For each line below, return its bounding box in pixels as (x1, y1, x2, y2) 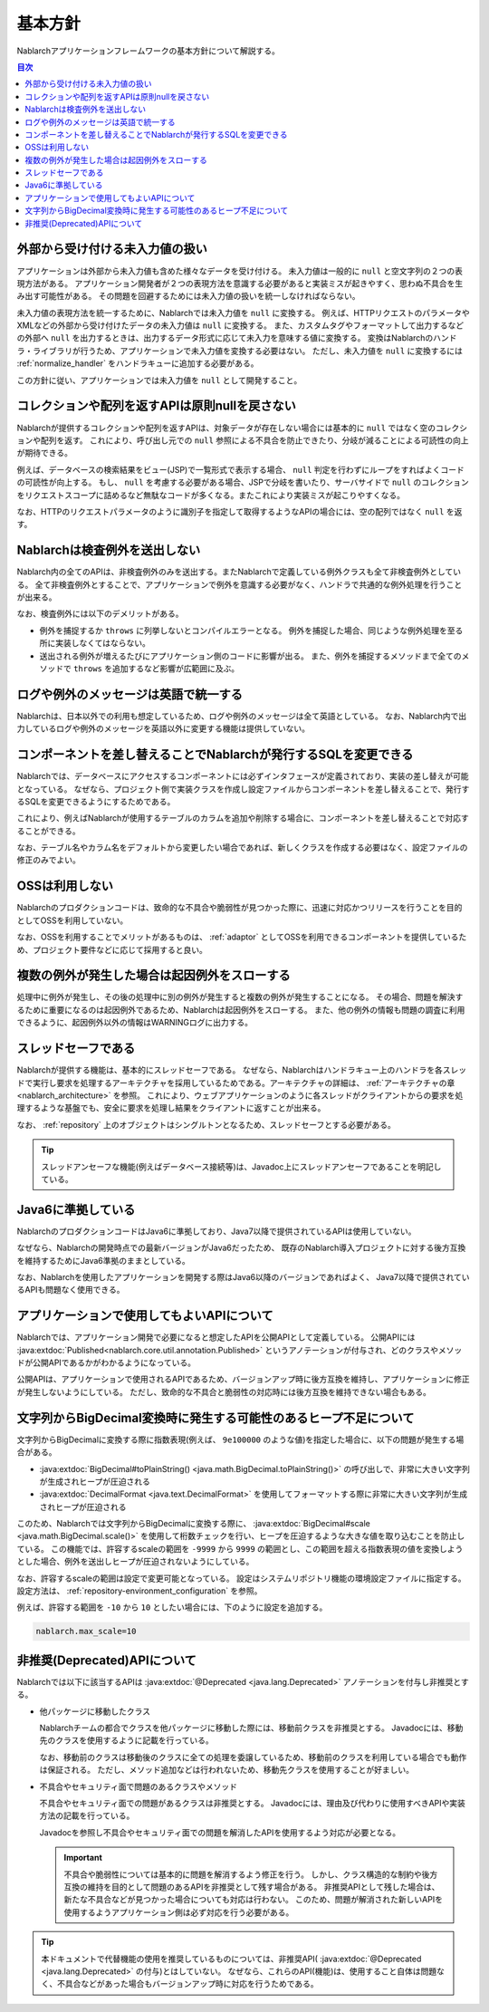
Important (63, 1853, 103, 1863)
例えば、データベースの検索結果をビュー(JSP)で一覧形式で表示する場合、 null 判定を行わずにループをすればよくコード (16, 464, 465, 475)
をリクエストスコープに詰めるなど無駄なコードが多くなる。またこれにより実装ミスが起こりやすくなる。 (16, 489, 405, 500)
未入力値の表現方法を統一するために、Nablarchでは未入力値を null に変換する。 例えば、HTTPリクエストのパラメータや (16, 307, 470, 318)
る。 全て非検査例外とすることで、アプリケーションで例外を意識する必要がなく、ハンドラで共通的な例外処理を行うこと (16, 579, 463, 590)
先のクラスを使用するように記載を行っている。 (39, 1735, 215, 1746)
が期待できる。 (16, 448, 72, 458)
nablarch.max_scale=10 (35, 1626, 137, 1637)
